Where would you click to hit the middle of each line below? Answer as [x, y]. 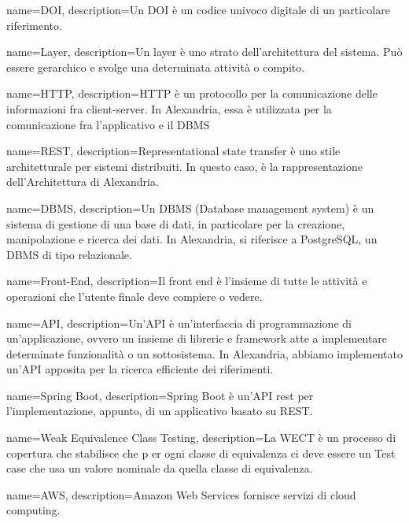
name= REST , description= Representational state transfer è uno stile [173, 151]
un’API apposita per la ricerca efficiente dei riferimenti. [140, 369]
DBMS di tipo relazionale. [69, 254]
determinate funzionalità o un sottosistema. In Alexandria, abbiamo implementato [204, 353]
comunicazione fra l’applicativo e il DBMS [108, 124]
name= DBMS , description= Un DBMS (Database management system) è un [190, 208]
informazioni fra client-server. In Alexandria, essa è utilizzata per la [169, 108]
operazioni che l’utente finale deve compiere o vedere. [134, 296]
